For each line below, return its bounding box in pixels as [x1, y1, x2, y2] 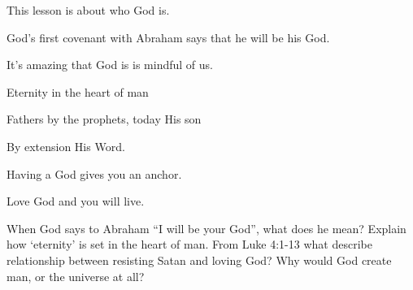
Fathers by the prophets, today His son [7, 110, 202, 128]
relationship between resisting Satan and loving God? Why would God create [7, 251, 392, 268]
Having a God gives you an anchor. [7, 165, 182, 182]
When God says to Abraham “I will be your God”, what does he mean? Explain [7, 219, 406, 236]
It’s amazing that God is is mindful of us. [7, 56, 213, 73]
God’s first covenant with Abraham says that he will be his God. [7, 28, 330, 45]
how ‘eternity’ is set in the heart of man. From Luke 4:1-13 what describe [7, 236, 372, 253]
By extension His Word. [7, 137, 125, 154]
